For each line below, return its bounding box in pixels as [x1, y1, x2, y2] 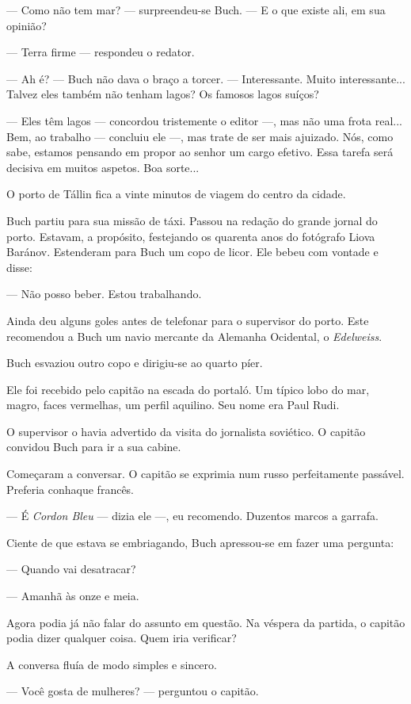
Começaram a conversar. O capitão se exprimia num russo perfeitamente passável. [6, 465, 405, 482]
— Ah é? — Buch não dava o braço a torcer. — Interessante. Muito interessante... [6, 70, 405, 86]
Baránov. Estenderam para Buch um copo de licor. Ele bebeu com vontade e [6, 243, 379, 260]
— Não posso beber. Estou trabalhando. [6, 285, 202, 302]
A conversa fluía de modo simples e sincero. [6, 656, 217, 672]
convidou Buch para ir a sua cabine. [6, 438, 181, 455]
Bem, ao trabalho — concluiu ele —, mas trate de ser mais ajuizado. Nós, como [6, 128, 394, 144]
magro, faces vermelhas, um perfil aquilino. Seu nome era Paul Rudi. [6, 396, 340, 413]
